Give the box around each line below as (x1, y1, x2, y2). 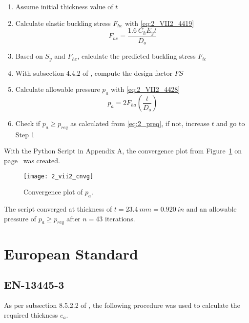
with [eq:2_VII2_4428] (111, 84, 180, 94)
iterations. (104, 213, 135, 223)
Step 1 (15, 129, 35, 139)
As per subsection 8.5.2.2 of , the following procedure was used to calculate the (4, 300, 240, 310)
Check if (15, 118, 40, 128)
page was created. (4, 155, 60, 165)
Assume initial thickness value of (15, 1, 113, 11)
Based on (15, 51, 43, 61)
